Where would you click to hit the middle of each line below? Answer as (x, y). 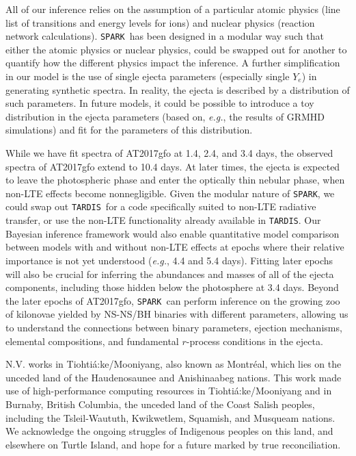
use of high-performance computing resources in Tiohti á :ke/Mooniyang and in (169, 391)
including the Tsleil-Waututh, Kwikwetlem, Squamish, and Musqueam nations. (170, 417)
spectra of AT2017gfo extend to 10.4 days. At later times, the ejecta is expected (173, 166)
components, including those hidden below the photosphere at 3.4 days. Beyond (172, 287)
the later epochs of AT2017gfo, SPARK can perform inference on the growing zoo (173, 300)
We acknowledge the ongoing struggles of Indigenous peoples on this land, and (169, 431)
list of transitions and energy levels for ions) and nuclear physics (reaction (160, 22)
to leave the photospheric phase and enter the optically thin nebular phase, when (175, 180)
